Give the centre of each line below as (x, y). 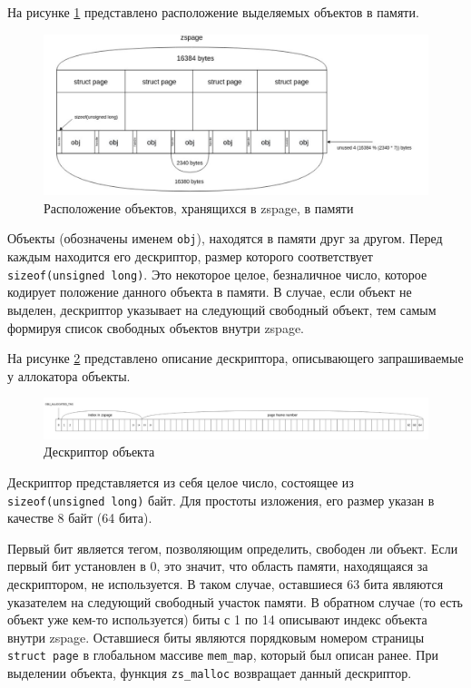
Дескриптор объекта (99, 452)
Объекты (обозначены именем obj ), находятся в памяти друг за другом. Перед (225, 238)
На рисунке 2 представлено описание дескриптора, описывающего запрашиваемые (235, 358)
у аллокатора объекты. (69, 375)
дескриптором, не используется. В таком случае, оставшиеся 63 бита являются (226, 584)
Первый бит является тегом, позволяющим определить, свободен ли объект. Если (233, 548)
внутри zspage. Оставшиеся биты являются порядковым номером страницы (216, 637)
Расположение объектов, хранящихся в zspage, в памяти (199, 207)
